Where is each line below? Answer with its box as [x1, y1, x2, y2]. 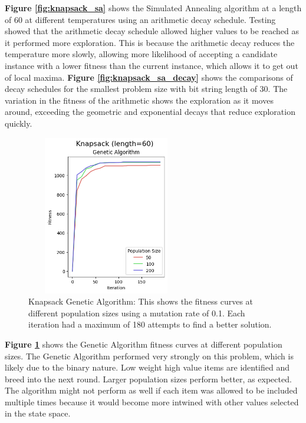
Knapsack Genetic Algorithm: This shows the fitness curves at [28, 295, 254, 308]
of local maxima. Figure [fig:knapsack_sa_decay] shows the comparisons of [5, 71, 293, 83]
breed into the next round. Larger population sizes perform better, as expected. [5, 372, 292, 385]
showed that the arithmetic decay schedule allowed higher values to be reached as [5, 25, 299, 37]
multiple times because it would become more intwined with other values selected [5, 395, 299, 408]
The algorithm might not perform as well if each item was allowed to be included [5, 384, 298, 396]
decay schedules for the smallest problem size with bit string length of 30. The [5, 82, 288, 95]
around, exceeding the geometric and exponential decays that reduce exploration [5, 105, 295, 118]
